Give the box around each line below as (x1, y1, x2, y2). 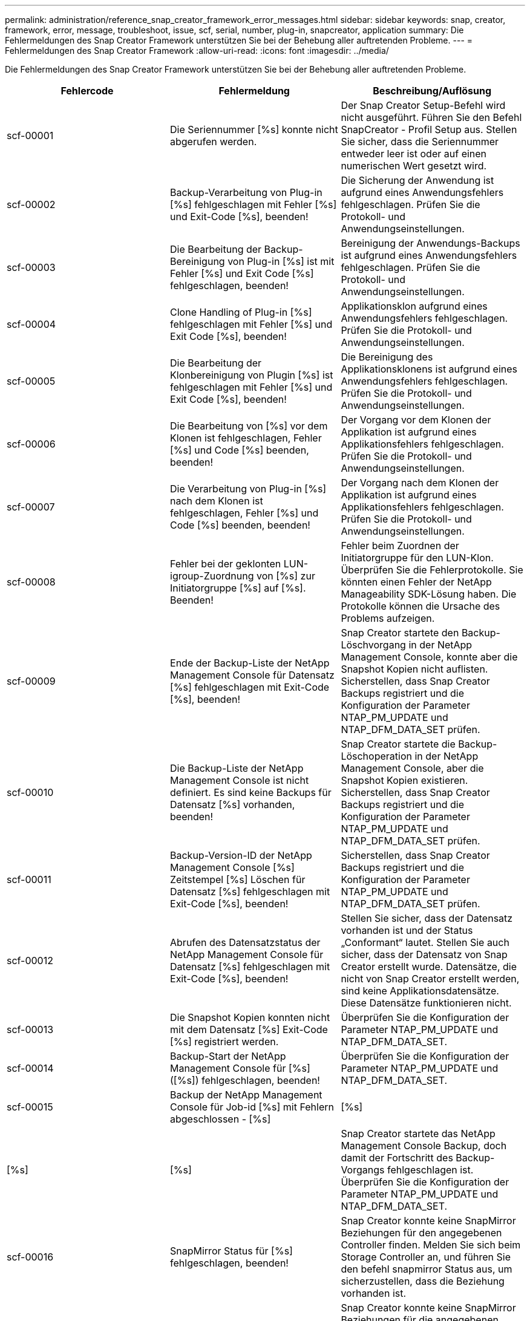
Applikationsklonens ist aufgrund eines (341, 363, 517, 375)
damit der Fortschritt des (341, 1152, 453, 1164)
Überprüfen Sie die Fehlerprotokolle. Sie (341, 564, 523, 576)
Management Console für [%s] (170, 1062, 310, 1074)
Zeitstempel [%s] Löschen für (170, 873, 306, 886)
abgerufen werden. (170, 135, 257, 148)
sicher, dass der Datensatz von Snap (341, 948, 508, 961)
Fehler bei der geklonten (170, 558, 281, 570)
